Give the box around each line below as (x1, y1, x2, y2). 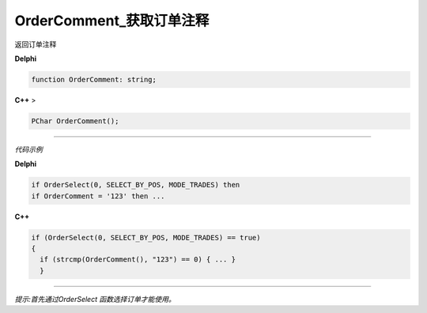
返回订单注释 (14, 40, 57, 49)
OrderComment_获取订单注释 (14, 12, 210, 29)
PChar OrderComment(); (31, 116, 119, 126)
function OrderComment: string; (31, 75, 157, 84)
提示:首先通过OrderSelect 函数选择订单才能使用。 (14, 294, 176, 304)
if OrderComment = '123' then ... (31, 191, 165, 201)
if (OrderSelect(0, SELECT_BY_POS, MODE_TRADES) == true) (31, 233, 261, 242)
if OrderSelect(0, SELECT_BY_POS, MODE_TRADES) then (31, 180, 240, 190)
